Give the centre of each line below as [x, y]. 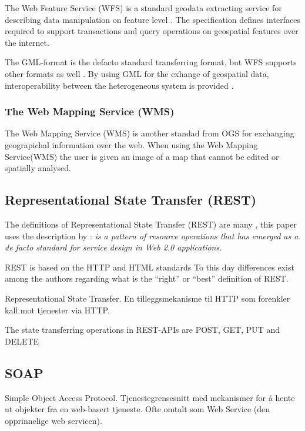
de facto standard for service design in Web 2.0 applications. [113, 247]
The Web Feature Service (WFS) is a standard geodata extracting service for [143, 8]
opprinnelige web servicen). [53, 420]
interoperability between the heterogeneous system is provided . [119, 85]
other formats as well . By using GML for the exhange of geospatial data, [137, 73]
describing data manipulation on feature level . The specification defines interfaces [152, 19]
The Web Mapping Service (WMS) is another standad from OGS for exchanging [150, 133]
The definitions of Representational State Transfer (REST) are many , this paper [151, 224]
